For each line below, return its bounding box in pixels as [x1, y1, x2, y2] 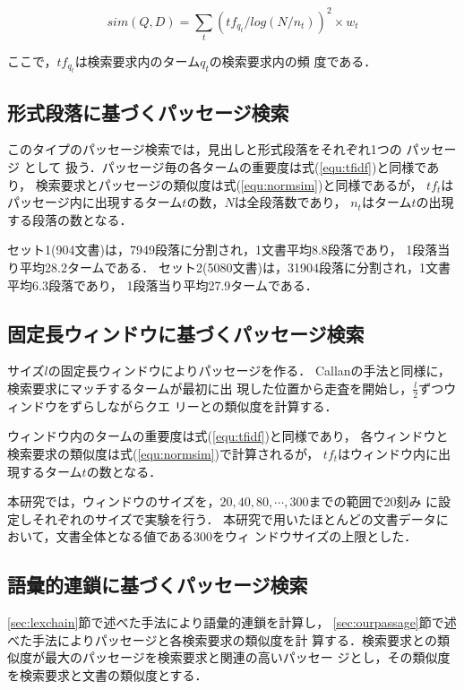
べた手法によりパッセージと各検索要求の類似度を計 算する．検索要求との [7, 630, 437, 649]
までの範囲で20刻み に [308, 492, 439, 511]
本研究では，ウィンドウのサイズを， [7, 492, 220, 511]
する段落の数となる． [7, 210, 133, 229]
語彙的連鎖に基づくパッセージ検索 [7, 571, 308, 599]
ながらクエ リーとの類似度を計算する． [107, 396, 338, 415]
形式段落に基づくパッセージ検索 [7, 98, 289, 125]
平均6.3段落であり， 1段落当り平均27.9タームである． [7, 275, 318, 294]
